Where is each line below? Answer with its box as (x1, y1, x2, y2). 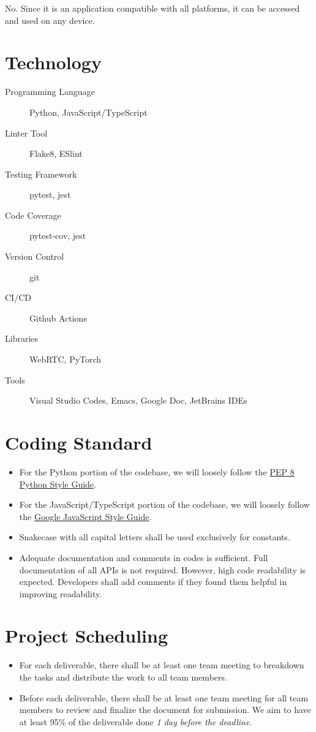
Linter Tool (5, 126, 48, 139)
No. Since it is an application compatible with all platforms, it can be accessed (5, 2, 300, 14)
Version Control (5, 250, 64, 263)
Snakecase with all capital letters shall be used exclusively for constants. (19, 530, 290, 543)
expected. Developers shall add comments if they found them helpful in (19, 575, 287, 588)
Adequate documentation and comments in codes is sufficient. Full (19, 551, 268, 564)
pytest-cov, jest (29, 229, 86, 242)
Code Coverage (5, 208, 61, 221)
